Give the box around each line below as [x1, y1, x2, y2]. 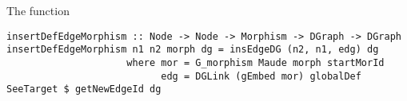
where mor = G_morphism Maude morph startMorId [126, 56, 385, 68]
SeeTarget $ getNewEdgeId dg [6, 84, 162, 95]
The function [6, 2, 70, 18]
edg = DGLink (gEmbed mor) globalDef [161, 70, 361, 82]
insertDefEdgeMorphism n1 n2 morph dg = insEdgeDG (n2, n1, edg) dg [6, 44, 379, 56]
